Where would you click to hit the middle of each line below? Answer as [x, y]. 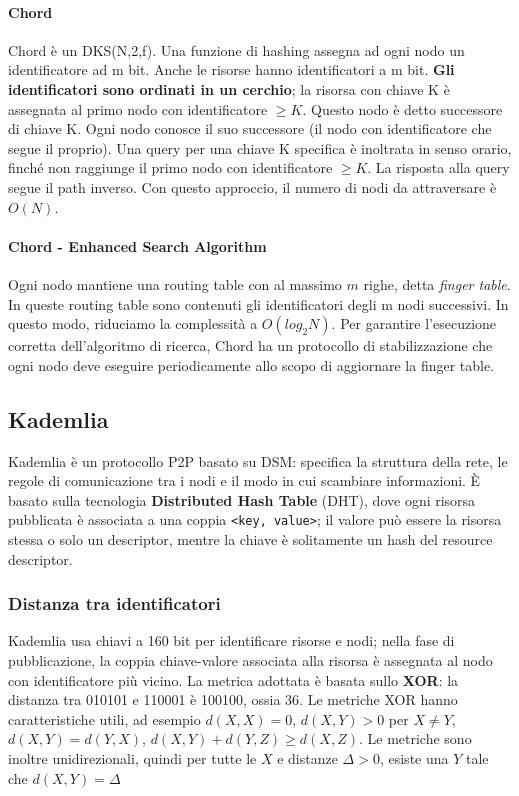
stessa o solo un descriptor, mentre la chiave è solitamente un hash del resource [250, 538]
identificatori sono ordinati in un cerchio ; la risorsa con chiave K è [229, 88]
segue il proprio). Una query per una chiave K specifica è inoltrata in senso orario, [260, 147]
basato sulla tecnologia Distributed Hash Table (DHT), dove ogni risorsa [242, 499]
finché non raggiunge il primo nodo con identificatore [170, 167]
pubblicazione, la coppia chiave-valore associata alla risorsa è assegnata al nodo [250, 659]
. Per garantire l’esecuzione [414, 323]
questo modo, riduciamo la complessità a [133, 323]
